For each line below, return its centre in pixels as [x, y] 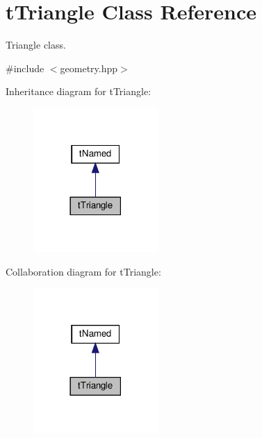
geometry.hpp [89, 68]
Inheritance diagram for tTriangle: [79, 91]
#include [25, 68]
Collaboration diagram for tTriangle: [83, 271]
